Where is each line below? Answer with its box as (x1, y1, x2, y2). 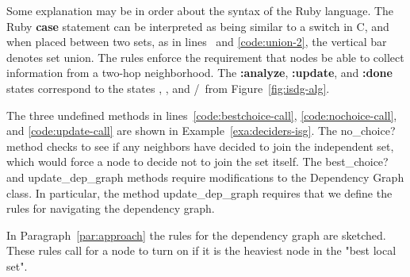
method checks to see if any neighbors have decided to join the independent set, (6, 137, 394, 154)
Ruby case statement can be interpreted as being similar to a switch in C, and (6, 17, 389, 34)
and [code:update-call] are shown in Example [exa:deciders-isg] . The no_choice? (6, 122, 396, 139)
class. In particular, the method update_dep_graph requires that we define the (6, 184, 393, 201)
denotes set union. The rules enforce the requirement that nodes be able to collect (6, 48, 404, 65)
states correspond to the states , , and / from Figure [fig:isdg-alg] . (6, 79, 330, 96)
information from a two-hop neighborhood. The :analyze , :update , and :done (6, 64, 393, 81)
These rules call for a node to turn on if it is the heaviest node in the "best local (6, 242, 397, 259)
